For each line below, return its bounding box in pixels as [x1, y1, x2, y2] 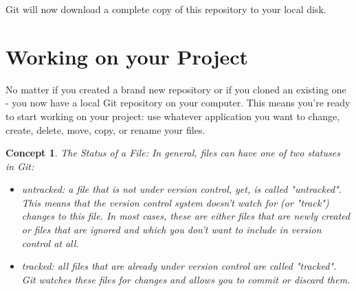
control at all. [21, 235, 79, 250]
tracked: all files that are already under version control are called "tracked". [21, 259, 337, 273]
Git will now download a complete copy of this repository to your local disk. [5, 2, 326, 16]
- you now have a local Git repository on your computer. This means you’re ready [5, 95, 351, 110]
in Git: [5, 159, 34, 173]
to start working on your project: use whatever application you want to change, [5, 108, 340, 123]
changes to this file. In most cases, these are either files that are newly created [21, 209, 351, 223]
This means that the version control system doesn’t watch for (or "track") [21, 195, 329, 209]
